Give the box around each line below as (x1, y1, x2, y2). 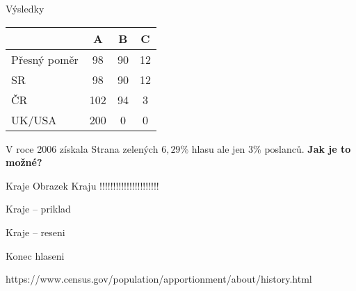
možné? (6, 155, 42, 169)
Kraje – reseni (6, 224, 65, 239)
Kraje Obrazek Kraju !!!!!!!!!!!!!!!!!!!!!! (6, 178, 159, 192)
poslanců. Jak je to (264, 141, 351, 156)
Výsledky (6, 1, 44, 15)
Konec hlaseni (6, 248, 65, 263)
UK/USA (11, 111, 57, 128)
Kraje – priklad (6, 201, 71, 216)
